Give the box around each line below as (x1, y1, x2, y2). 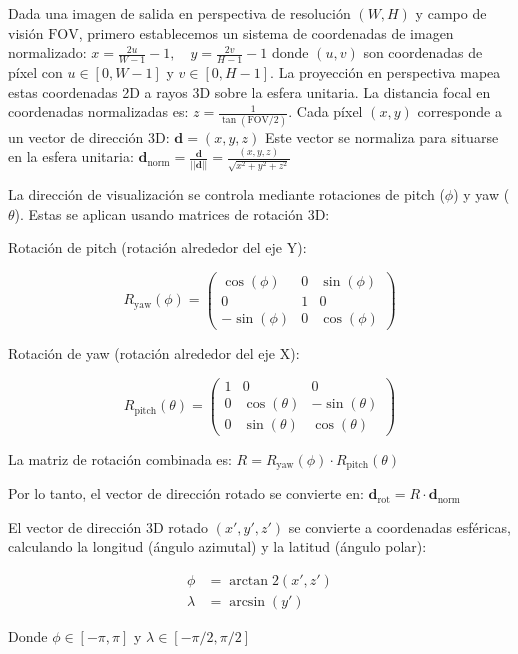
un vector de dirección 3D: (8, 126, 170, 147)
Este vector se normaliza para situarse (264, 126, 499, 147)
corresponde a (417, 101, 502, 122)
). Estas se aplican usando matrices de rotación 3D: (14, 203, 330, 224)
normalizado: (8, 42, 87, 63)
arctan (229, 574, 269, 589)
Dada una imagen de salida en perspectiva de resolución (8, 3, 351, 23)
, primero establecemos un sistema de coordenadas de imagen (78, 22, 454, 43)
